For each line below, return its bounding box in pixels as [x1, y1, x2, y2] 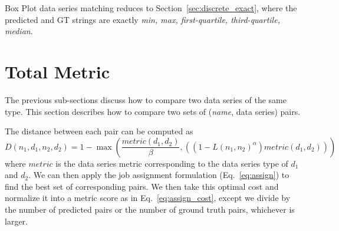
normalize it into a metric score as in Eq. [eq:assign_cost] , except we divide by [5, 192, 291, 204]
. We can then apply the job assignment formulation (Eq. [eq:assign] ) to [28, 169, 289, 181]
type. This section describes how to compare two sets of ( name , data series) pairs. [5, 105, 301, 117]
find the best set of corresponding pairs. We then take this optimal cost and [5, 180, 279, 192]
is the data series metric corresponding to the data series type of [55, 157, 288, 169]
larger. [5, 214, 28, 227]
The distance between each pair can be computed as [5, 125, 193, 137]
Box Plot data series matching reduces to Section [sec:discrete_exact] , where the [5, 2, 297, 14]
